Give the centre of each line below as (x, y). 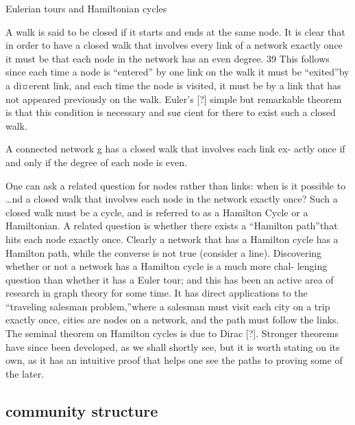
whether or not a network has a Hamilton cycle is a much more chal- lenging (167, 266)
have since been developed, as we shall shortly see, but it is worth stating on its (173, 346)
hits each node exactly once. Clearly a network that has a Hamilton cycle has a (172, 239)
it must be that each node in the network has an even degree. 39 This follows (168, 58)
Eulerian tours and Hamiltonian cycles (86, 8)
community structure (82, 410)
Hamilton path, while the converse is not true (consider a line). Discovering (164, 252)
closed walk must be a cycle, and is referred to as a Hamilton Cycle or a (157, 212)
